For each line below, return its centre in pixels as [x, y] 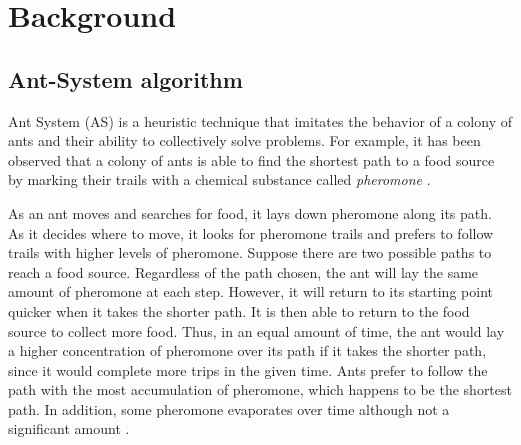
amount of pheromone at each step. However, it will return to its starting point [250, 291]
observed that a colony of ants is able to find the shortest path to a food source [251, 159]
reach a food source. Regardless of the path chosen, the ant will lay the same [243, 271]
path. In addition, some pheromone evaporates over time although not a [229, 408]
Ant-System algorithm [125, 78]
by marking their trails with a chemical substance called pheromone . [219, 179]
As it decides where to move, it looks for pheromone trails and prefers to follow [251, 232]
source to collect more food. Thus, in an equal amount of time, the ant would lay [256, 330]
